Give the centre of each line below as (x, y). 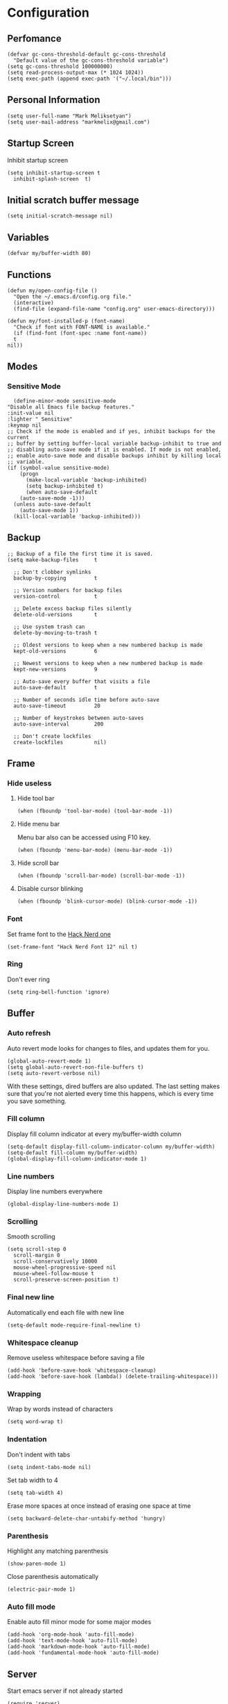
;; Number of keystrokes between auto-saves (79, 718)
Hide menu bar (38, 824)
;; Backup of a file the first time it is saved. (80, 554)
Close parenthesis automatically (53, 1576)
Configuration (49, 13)
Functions (29, 275)
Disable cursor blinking (50, 889)
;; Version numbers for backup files (68, 590)
